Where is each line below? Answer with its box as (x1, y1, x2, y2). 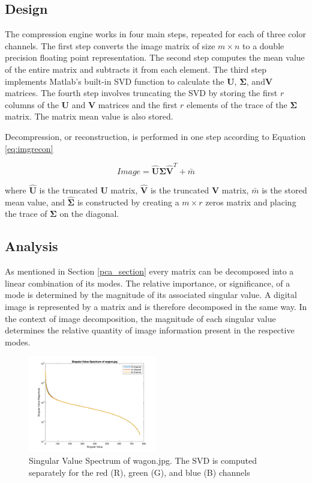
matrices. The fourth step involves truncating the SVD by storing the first (5, 87, 278, 99)
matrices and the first (98, 98, 178, 111)
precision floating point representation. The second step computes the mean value (5, 51, 305, 64)
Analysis (5, 237, 58, 255)
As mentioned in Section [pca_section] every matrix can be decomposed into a (5, 265, 294, 278)
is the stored (262, 184, 307, 196)
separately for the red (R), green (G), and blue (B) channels (29, 466, 250, 478)
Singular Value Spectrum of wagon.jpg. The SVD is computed (29, 454, 257, 467)
